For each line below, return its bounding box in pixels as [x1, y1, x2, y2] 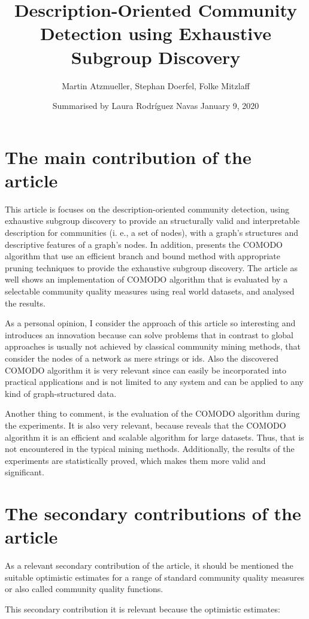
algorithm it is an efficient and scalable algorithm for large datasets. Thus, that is [5, 430, 304, 443]
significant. [5, 466, 44, 478]
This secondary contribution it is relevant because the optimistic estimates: [5, 602, 280, 615]
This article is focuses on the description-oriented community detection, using [5, 202, 290, 215]
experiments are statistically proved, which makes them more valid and [5, 454, 266, 466]
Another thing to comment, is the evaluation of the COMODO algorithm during [5, 407, 300, 420]
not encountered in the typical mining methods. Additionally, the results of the [5, 442, 295, 455]
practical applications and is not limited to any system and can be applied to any [5, 375, 304, 388]
